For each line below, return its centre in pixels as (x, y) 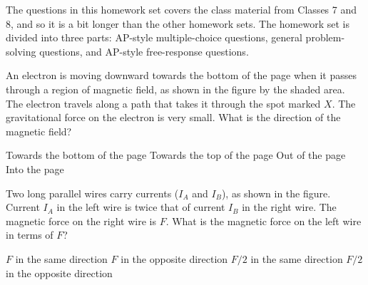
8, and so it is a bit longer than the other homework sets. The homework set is (178, 23)
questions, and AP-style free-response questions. (144, 51)
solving (21, 51)
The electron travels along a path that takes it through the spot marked (163, 103)
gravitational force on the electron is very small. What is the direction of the (173, 117)
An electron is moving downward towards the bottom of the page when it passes (182, 75)
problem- (325, 37)
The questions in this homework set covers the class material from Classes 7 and (181, 9)
